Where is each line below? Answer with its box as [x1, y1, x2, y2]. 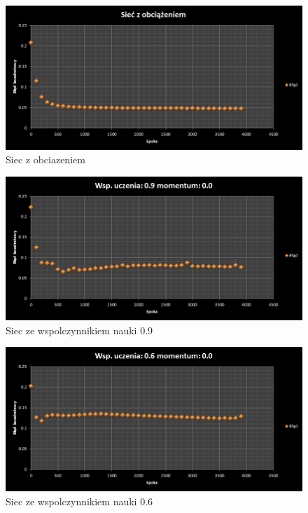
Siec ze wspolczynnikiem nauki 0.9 [6, 322, 153, 337]
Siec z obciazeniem [6, 152, 85, 167]
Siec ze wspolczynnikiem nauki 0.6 [6, 493, 153, 508]
